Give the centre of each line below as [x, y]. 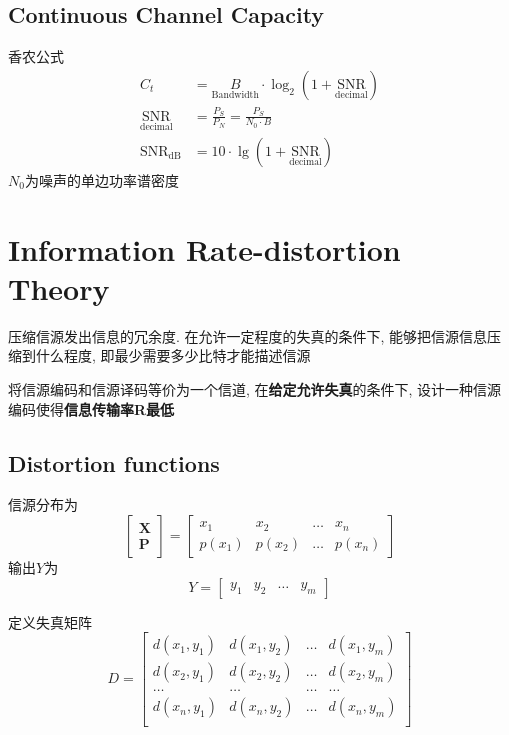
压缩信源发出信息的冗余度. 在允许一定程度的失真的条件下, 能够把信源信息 [248, 335]
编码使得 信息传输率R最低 [91, 408]
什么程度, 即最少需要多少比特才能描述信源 [173, 355]
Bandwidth [235, 95]
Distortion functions [114, 462]
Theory [59, 287]
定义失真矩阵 [50, 621]
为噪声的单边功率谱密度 [101, 179]
